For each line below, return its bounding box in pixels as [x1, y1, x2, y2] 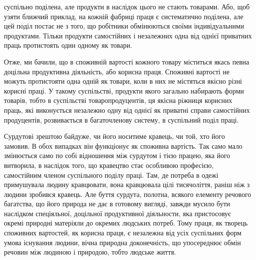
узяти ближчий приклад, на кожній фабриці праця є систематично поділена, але [4, 11, 244, 21]
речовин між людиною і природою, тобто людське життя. [4, 247, 176, 257]
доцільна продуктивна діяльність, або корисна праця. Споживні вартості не [4, 66, 230, 76]
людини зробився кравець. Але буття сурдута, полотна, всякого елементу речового [4, 189, 252, 199]
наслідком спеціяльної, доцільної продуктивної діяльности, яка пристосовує [4, 208, 231, 218]
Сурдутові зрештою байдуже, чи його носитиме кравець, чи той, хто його [4, 131, 225, 141]
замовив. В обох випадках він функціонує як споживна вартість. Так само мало [4, 140, 243, 151]
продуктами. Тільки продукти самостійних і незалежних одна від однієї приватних [4, 30, 252, 40]
